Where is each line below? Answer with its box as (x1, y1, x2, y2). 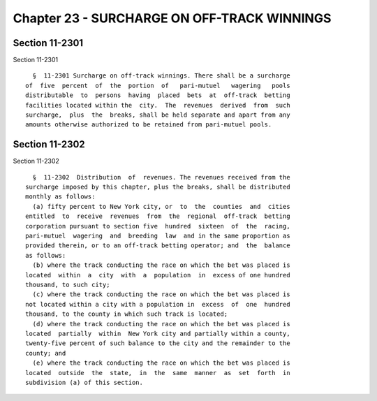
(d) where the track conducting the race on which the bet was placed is (32, 320, 290, 328)
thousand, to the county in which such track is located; (25, 310, 228, 318)
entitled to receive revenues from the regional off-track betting (25, 212, 290, 220)
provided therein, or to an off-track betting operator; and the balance (25, 242, 290, 249)
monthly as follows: (25, 193, 96, 200)
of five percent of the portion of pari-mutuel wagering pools (25, 81, 290, 89)
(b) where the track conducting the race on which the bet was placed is (32, 261, 290, 269)
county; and (25, 349, 66, 357)
